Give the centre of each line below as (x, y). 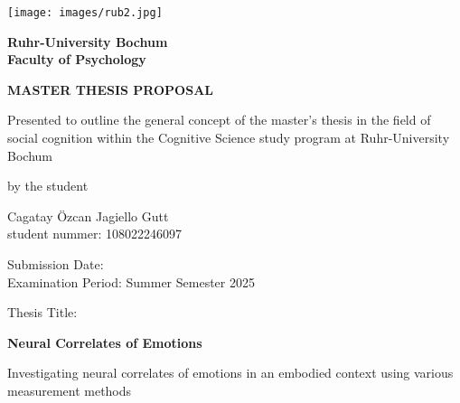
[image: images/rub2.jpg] (85, 13)
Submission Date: (56, 264)
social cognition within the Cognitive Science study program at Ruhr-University (229, 138)
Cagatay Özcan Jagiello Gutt (88, 216)
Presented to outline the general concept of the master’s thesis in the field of (219, 120)
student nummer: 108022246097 (95, 234)
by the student (48, 186)
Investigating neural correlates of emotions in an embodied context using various (230, 373)
